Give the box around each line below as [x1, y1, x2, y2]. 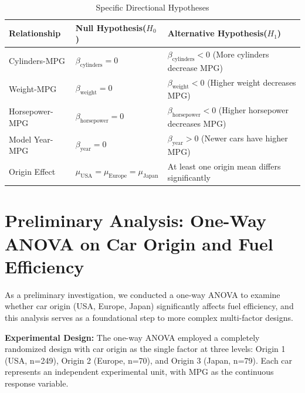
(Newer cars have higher [201, 131, 288, 144]
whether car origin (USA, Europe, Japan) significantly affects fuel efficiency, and [5, 300, 294, 312]
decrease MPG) [167, 61, 223, 73]
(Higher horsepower [218, 104, 289, 116]
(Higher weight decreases [207, 76, 296, 88]
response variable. [5, 377, 69, 389]
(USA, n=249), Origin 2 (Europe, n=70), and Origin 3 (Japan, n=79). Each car [5, 354, 293, 366]
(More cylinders [212, 48, 269, 60]
